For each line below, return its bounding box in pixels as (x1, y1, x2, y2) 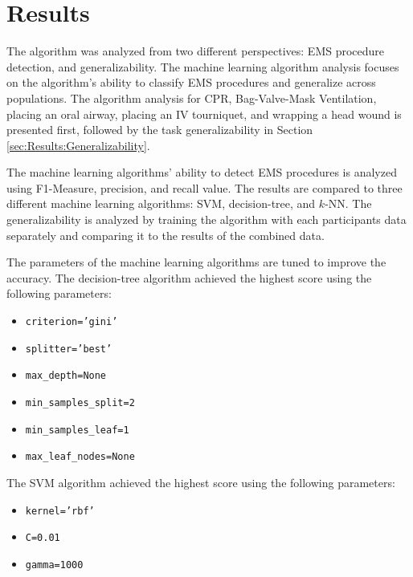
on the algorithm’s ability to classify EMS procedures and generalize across (6, 74, 376, 91)
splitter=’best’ (25, 343, 112, 355)
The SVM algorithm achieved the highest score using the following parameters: (6, 473, 395, 490)
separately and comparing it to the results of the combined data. (6, 226, 325, 243)
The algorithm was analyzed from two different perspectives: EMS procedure (6, 43, 385, 59)
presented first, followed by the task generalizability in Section (6, 121, 313, 138)
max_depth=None (25, 370, 107, 382)
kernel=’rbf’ (25, 505, 95, 517)
